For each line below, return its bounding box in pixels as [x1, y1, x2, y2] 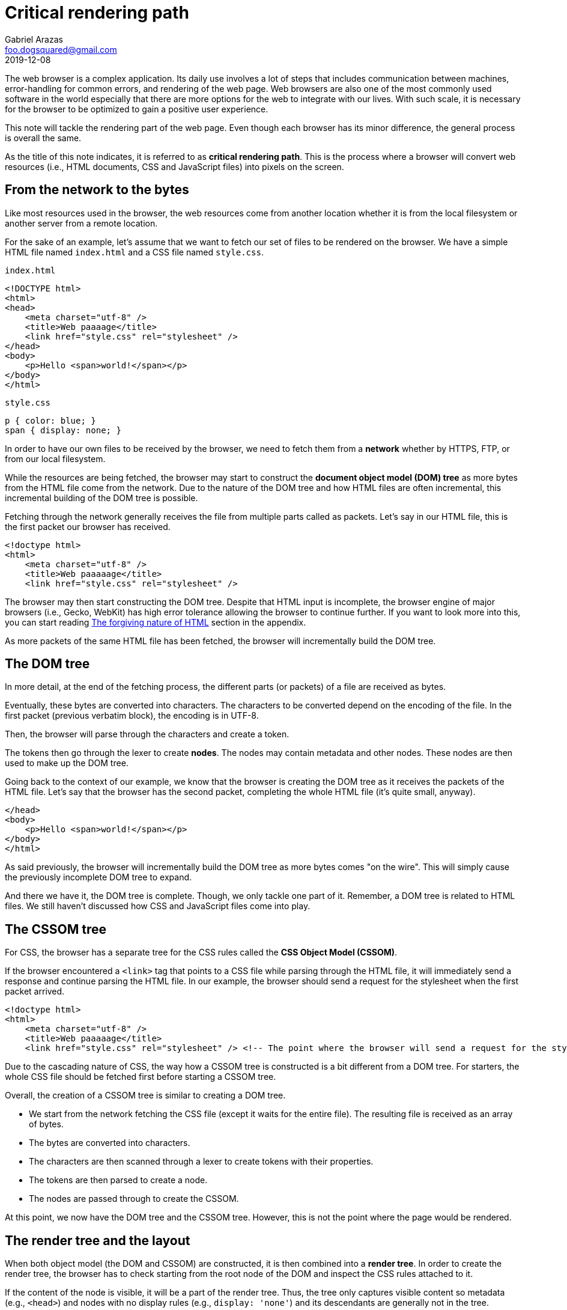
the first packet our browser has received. [5, 521, 171, 532]
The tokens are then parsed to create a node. [29, 1175, 208, 1186]
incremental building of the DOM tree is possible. [5, 492, 198, 503]
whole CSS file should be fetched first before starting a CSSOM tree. [5, 1071, 276, 1082]
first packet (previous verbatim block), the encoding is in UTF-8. [5, 710, 259, 721]
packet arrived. [5, 986, 65, 997]
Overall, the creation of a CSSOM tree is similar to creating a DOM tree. [5, 1090, 286, 1101]
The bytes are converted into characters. [29, 1138, 190, 1148]
